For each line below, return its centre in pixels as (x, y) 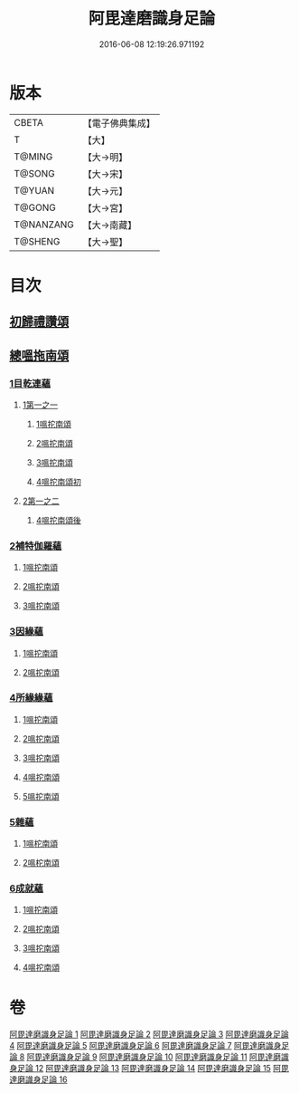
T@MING (33, 157)
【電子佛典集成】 (119, 123)
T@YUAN (34, 190)
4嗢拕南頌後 (58, 520)
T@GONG (35, 207)
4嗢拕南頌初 (58, 482)
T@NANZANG (44, 225)
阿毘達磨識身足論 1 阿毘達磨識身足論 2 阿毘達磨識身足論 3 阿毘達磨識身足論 (149, 1034)
